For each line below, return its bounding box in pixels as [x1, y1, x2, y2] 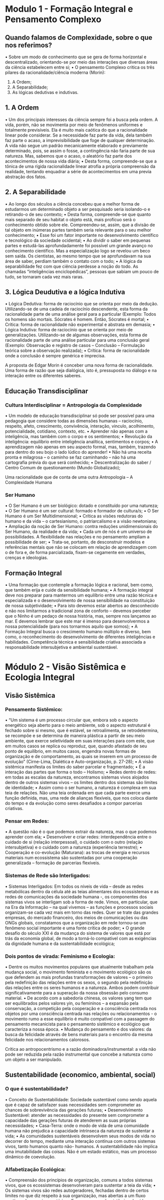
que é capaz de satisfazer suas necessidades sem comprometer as [5, 1102, 141, 1108]
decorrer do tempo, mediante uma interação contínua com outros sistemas [5, 1138, 156, 1144]
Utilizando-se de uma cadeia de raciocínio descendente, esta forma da [5, 306, 148, 312]
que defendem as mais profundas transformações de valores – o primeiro [5, 974, 153, 980]
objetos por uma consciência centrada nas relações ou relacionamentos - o [5, 1011, 157, 1016]
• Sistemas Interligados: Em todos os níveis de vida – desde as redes [5, 883, 144, 889]
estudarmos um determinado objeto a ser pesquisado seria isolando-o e [5, 206, 150, 212]
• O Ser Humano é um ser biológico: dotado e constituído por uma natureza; [5, 503, 159, 508]
